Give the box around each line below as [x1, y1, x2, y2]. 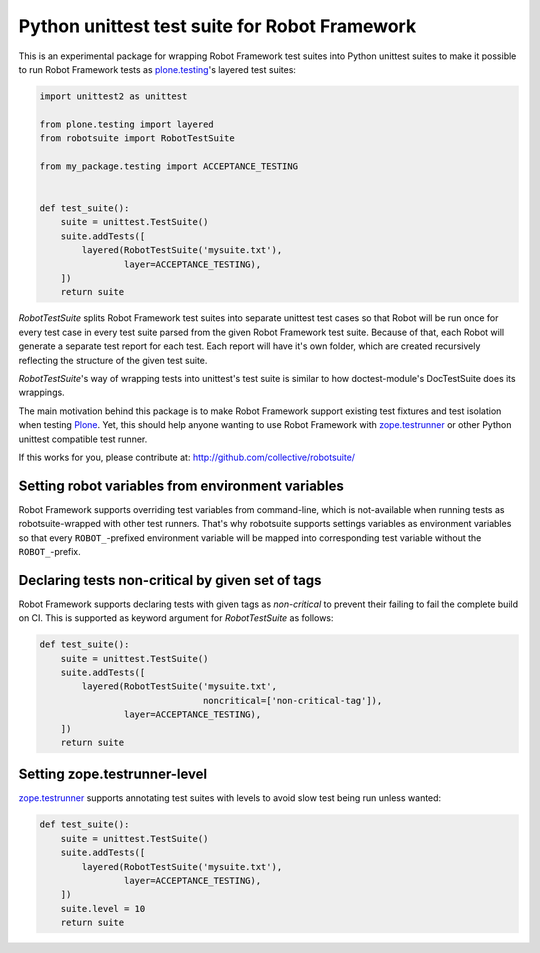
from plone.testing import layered [39, 118, 214, 130]
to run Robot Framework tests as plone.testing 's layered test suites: [18, 63, 297, 75]
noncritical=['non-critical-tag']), [202, 695, 383, 706]
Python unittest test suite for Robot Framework [18, 15, 417, 37]
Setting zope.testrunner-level [18, 766, 208, 783]
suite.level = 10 [60, 903, 146, 914]
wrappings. [18, 386, 65, 399]
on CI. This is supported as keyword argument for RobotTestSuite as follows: [18, 612, 334, 624]
